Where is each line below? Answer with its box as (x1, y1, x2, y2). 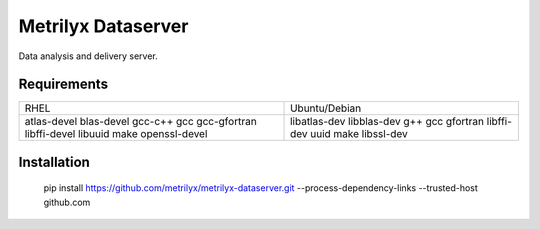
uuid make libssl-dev (310, 127, 409, 141)
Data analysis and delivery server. (18, 50, 159, 62)
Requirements (18, 76, 109, 93)
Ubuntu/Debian (290, 101, 362, 115)
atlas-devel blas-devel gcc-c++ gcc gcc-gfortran (24, 115, 257, 129)
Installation (18, 153, 90, 170)
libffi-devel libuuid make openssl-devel (24, 127, 208, 141)
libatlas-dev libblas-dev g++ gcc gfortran (290, 115, 485, 129)
